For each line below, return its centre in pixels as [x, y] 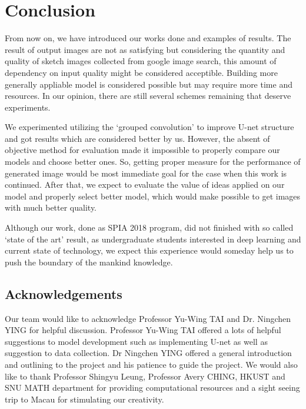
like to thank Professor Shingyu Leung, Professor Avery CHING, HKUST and [145, 376]
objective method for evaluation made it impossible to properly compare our [142, 150]
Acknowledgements [64, 293]
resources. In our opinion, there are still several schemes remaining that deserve [148, 96]
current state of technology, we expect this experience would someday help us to [149, 250]
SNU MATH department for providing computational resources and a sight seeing [152, 388]
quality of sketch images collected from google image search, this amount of [141, 61]
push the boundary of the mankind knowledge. [89, 262]
